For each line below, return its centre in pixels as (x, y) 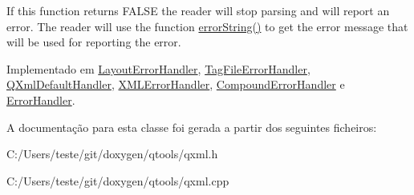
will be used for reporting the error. (94, 42)
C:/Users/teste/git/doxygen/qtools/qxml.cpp (118, 180)
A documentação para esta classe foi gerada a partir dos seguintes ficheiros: (192, 127)
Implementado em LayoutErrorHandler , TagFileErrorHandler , (158, 68)
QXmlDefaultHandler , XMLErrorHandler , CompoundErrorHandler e (176, 84)
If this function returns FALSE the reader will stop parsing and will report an (198, 10)
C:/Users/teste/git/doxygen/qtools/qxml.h (112, 154)
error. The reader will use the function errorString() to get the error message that (207, 26)
